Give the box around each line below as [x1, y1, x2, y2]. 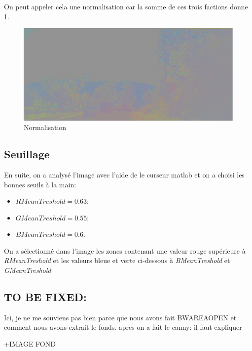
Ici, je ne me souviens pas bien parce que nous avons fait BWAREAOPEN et [4, 312, 237, 322]
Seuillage [4, 146, 50, 162]
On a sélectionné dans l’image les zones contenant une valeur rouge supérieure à [4, 245, 246, 256]
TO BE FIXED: [4, 289, 87, 305]
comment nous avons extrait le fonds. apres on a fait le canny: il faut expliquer [4, 322, 242, 332]
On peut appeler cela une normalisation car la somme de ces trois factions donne [4, 1, 248, 11]
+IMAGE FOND [4, 339, 56, 349]
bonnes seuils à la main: [4, 179, 76, 189]
